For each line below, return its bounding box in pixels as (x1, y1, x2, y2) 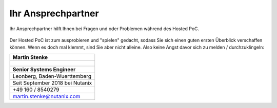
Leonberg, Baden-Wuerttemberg (12, 72, 92, 79)
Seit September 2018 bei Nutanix (12, 79, 92, 87)
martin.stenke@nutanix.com (12, 93, 81, 100)
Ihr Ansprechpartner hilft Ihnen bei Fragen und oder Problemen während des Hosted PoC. (9, 26, 200, 32)
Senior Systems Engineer (12, 66, 76, 73)
